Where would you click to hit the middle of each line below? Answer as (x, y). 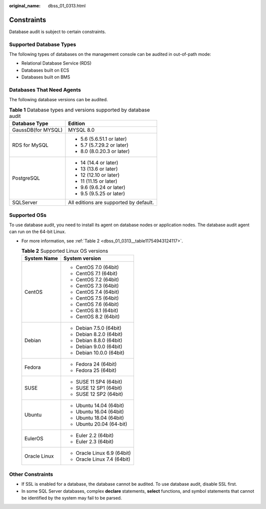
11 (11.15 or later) (99, 181)
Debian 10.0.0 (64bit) (100, 353)
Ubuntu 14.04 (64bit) (100, 406)
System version (82, 258)
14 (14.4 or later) (99, 163)
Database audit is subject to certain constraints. (58, 32)
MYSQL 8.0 (81, 130)
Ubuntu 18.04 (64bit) (100, 418)
